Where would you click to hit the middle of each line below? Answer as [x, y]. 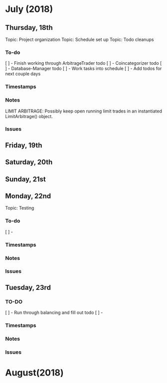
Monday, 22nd [28, 196]
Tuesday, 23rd [28, 287]
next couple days [23, 74]
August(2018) [34, 373]
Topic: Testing [20, 208]
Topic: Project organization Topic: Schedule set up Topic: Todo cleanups [80, 39]
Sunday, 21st [25, 179]
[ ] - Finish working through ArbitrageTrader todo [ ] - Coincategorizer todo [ [83, 63]
